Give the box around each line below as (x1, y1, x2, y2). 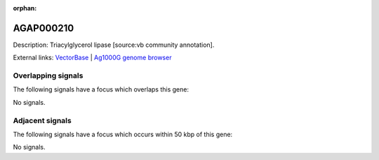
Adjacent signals (13, 115, 72, 125)
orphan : (13, 4, 37, 12)
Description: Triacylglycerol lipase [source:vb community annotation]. (13, 41, 215, 49)
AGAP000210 (13, 22, 74, 34)
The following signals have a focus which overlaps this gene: (13, 85, 189, 94)
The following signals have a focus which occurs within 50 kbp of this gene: (13, 130, 233, 138)
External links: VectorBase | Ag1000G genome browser (13, 53, 172, 62)
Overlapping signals (13, 71, 84, 80)
